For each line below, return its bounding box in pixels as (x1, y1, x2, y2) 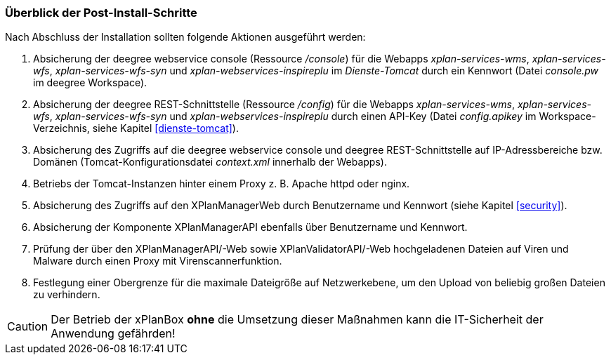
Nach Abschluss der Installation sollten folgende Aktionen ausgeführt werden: (5, 31, 366, 44)
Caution (7, 319, 48, 334)
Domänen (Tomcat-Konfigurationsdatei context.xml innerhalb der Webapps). (33, 156, 387, 168)
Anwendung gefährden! (51, 326, 176, 341)
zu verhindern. (33, 288, 100, 301)
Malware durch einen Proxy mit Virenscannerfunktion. (33, 255, 282, 267)
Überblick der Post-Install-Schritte (5, 6, 197, 20)
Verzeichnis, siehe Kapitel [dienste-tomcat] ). (33, 122, 239, 135)
